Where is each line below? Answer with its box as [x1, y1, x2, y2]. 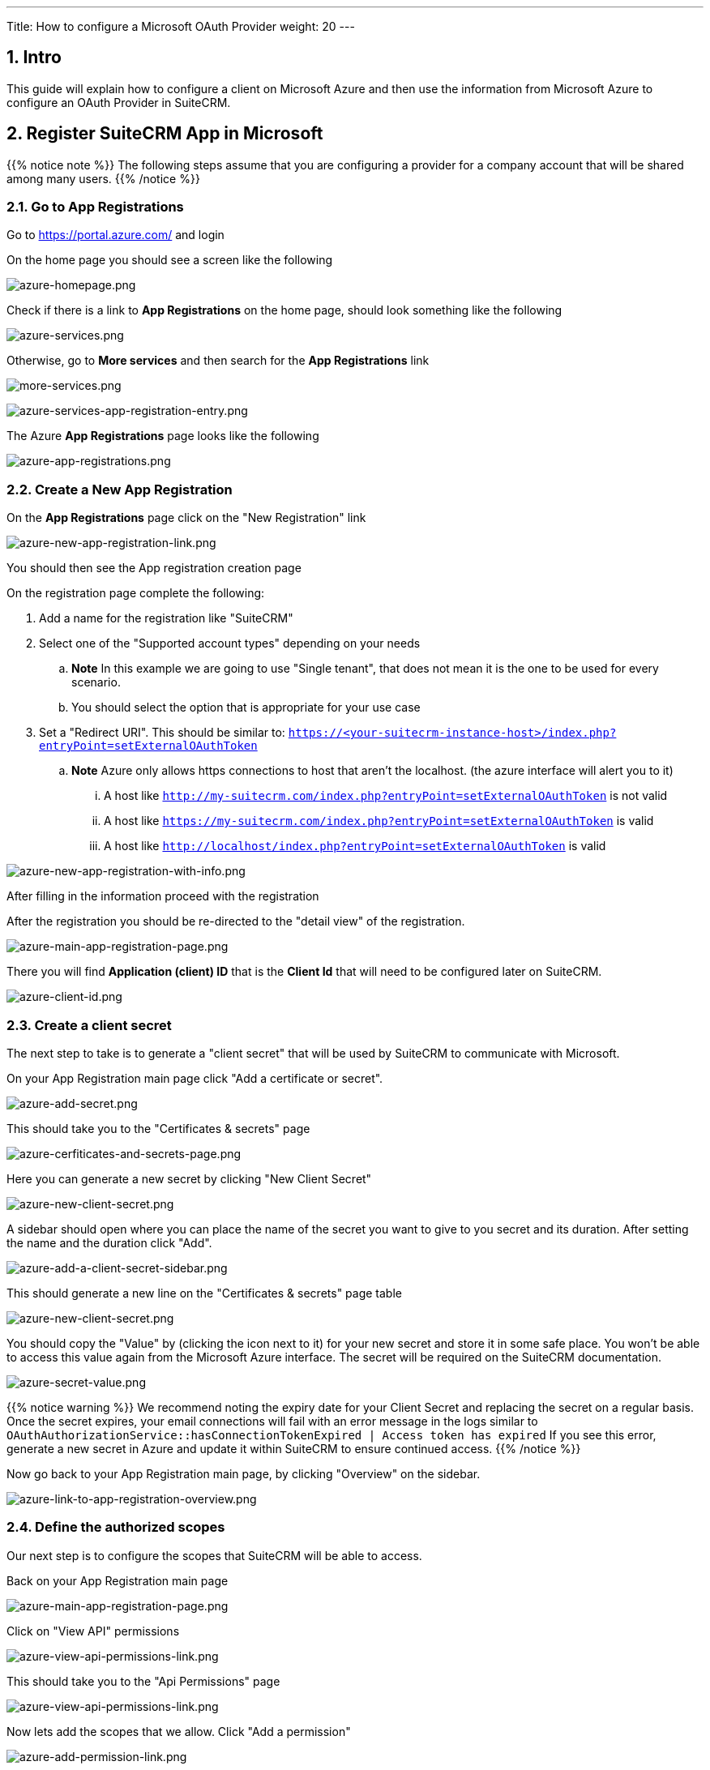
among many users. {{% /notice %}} [6, 171, 200, 186]
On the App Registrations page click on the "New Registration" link [6, 511, 366, 525]
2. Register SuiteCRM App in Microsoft [6, 123, 323, 144]
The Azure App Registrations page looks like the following [6, 429, 319, 443]
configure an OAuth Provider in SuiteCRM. [6, 95, 231, 109]
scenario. [71, 675, 121, 690]
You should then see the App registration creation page [6, 561, 302, 575]
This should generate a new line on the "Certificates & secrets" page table [6, 1285, 402, 1300]
